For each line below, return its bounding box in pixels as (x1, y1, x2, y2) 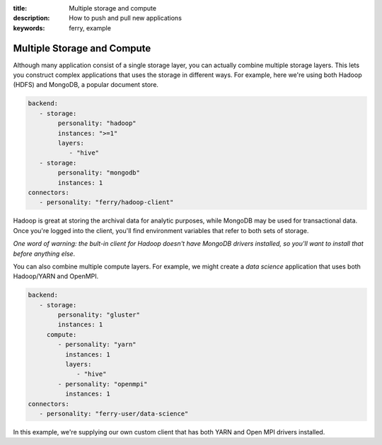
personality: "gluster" (57, 311, 141, 319)
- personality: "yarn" (57, 340, 137, 349)
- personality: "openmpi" (57, 380, 148, 388)
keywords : (13, 23, 45, 32)
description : (13, 14, 50, 23)
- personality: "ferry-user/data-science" (39, 410, 189, 417)
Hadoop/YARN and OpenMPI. (13, 272, 99, 280)
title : (13, 4, 28, 12)
